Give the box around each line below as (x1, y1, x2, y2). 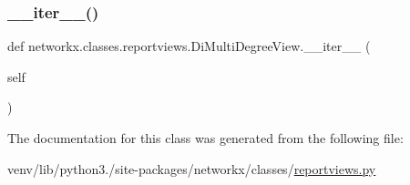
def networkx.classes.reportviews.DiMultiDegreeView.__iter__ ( (7, 36, 371, 56)
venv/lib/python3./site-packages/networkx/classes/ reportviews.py (7, 159, 376, 178)
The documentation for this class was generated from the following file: (7, 128, 404, 147)
